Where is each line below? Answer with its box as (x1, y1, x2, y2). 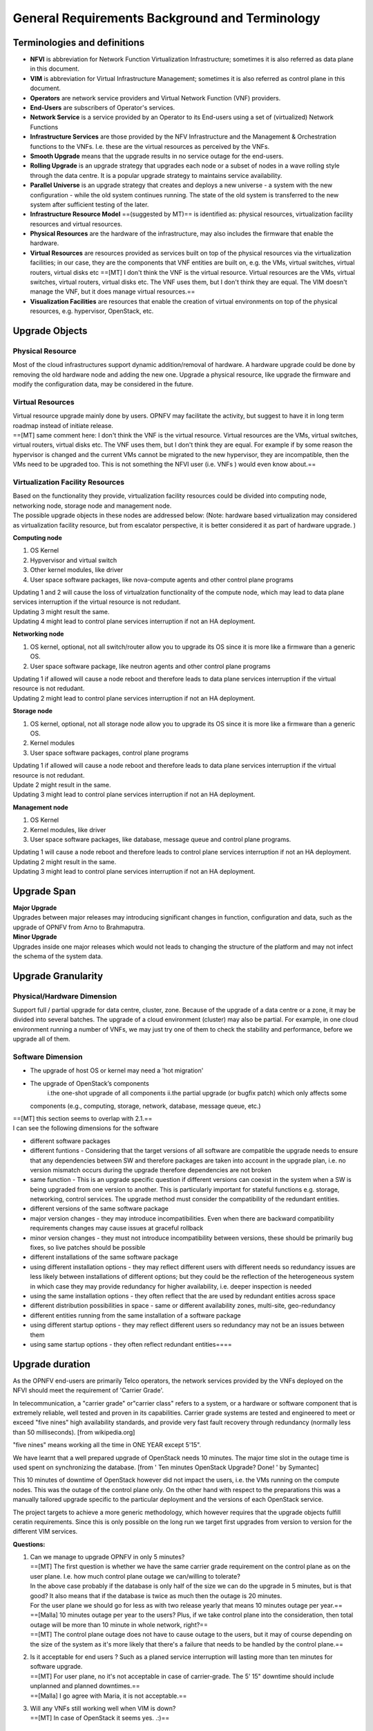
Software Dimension (12, 1052, 83, 1062)
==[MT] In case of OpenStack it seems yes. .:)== (30, 1714, 170, 1722)
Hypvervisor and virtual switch (30, 556, 117, 564)
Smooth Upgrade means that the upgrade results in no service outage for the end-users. (30, 152, 284, 160)
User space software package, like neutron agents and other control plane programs (30, 662, 271, 670)
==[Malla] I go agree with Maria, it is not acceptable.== (30, 1692, 187, 1700)
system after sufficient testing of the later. (30, 200, 149, 208)
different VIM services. (12, 1527, 78, 1536)
